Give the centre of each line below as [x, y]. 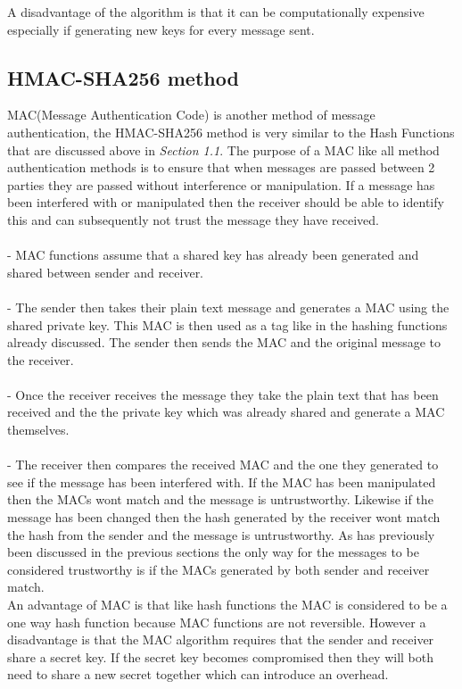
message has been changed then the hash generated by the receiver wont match [224, 517]
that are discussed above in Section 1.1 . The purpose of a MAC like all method [223, 149]
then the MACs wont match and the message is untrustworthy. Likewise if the [220, 499]
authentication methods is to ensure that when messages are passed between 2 [221, 167]
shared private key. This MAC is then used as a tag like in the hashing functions [227, 324]
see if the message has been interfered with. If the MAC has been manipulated [222, 481]
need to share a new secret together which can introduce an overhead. [198, 674]
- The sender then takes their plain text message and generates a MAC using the [228, 307]
